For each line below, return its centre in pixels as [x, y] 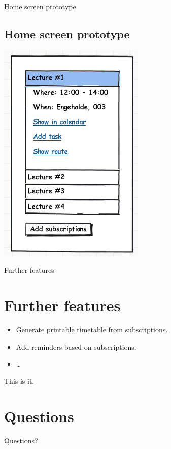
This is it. [19, 381]
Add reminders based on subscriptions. [76, 346]
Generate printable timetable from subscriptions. [92, 330]
